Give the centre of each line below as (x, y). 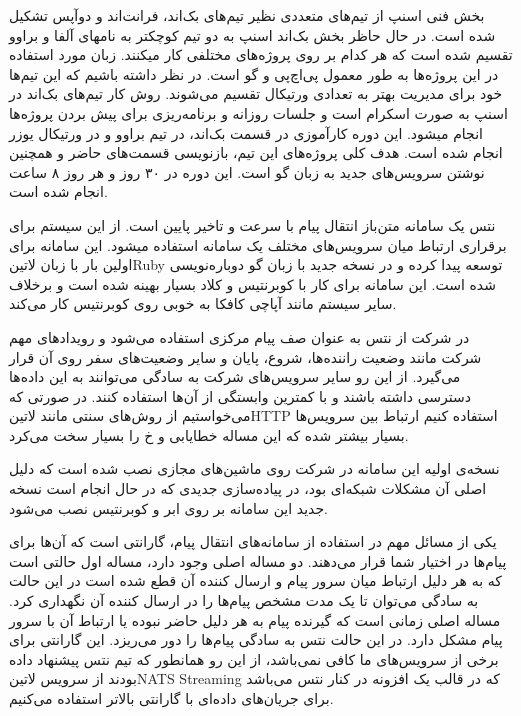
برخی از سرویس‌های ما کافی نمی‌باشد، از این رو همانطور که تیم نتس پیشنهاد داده (254, 658)
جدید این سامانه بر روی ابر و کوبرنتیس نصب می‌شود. (168, 507)
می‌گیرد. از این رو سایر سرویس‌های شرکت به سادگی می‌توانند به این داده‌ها (235, 376)
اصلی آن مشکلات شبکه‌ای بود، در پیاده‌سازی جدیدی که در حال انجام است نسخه (248, 488)
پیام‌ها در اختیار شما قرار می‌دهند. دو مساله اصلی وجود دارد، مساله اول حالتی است (258, 560)
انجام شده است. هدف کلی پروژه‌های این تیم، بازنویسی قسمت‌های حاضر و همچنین (256, 152)
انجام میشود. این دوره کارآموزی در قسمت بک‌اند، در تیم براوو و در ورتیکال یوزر (246, 132)
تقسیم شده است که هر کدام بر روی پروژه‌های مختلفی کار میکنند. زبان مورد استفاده (261, 54)
